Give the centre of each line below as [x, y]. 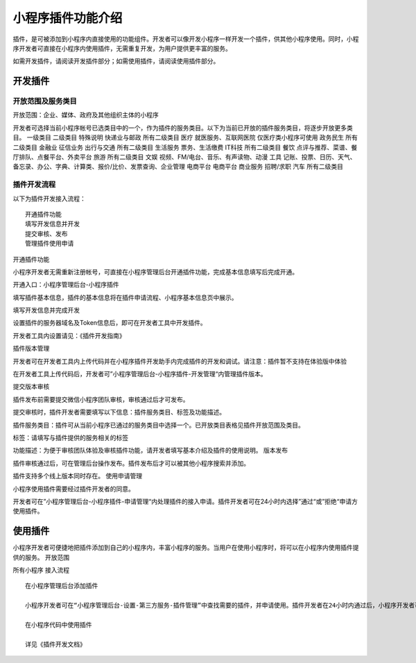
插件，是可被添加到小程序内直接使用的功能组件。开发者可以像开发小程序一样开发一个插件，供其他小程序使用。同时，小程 [186, 39]
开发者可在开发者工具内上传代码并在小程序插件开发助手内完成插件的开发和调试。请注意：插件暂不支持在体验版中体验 [180, 361]
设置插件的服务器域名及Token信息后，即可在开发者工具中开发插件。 [110, 323]
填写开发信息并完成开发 [46, 310]
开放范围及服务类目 [45, 101]
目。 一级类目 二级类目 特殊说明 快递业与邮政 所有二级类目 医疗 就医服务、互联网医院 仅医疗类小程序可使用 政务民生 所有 [185, 137]
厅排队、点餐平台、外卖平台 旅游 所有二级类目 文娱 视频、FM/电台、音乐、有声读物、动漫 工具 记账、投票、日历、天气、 [184, 157]
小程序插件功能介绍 [68, 18]
